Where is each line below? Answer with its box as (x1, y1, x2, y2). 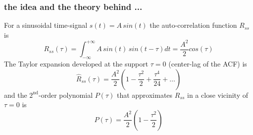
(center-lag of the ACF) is (168, 59, 247, 69)
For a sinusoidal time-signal (4, 20, 88, 30)
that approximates (116, 89, 173, 100)
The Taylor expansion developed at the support (4, 59, 149, 69)
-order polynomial (39, 89, 93, 100)
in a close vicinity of (187, 89, 248, 100)
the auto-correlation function (150, 20, 237, 30)
